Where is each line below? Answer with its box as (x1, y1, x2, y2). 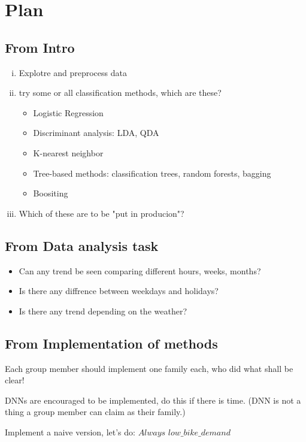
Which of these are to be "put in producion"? (19, 207, 184, 219)
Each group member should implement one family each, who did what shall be (5, 362, 293, 374)
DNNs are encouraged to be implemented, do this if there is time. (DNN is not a (5, 393, 301, 406)
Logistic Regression (33, 106, 104, 119)
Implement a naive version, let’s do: (5, 425, 135, 438)
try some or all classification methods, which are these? (19, 86, 222, 99)
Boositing (33, 187, 68, 199)
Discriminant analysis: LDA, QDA (33, 126, 159, 139)
